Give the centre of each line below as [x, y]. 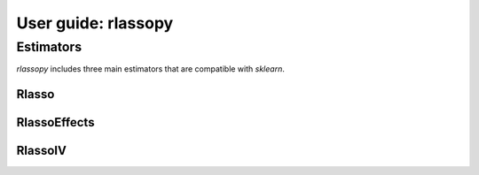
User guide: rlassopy [95, 23]
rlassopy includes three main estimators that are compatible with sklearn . [151, 69]
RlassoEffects [55, 122]
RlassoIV [41, 151]
